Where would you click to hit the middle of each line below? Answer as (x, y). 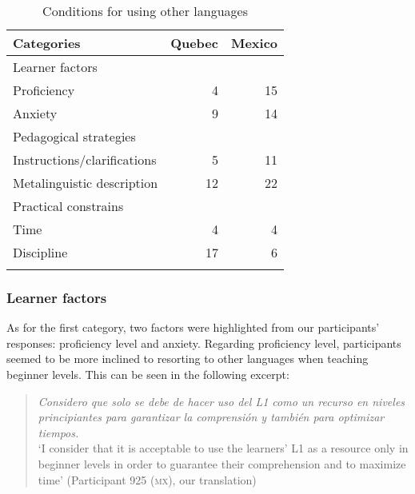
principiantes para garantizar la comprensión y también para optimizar (211, 417)
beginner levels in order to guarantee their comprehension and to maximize (222, 463)
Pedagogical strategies (74, 136)
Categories (47, 43)
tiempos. (58, 432)
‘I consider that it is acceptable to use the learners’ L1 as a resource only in (223, 448)
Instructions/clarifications (85, 159)
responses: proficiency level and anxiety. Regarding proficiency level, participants (204, 343)
